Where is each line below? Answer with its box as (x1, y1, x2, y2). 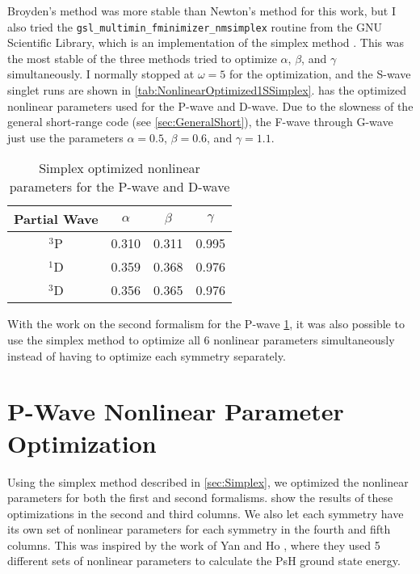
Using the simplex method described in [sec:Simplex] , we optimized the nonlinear (7, 473, 409, 490)
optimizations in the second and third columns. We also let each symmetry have (7, 504, 404, 521)
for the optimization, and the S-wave (229, 65, 411, 82)
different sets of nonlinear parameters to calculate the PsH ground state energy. (7, 552, 401, 569)
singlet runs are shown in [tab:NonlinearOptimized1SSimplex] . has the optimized (7, 82, 406, 99)
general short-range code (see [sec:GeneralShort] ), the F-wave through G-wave (7, 113, 393, 130)
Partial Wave (14, 209, 99, 229)
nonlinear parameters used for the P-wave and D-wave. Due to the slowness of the (7, 97, 414, 114)
